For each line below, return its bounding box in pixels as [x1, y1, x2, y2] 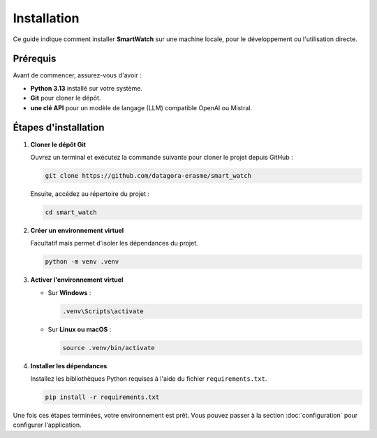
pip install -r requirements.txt [45, 393, 160, 401]
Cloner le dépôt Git [30, 140, 87, 149]
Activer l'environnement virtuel [30, 275, 124, 284]
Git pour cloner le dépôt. [30, 94, 101, 103]
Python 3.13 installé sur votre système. [30, 84, 143, 92]
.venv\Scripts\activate [62, 307, 145, 315]
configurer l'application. [13, 421, 82, 429]
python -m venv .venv [45, 258, 119, 266]
